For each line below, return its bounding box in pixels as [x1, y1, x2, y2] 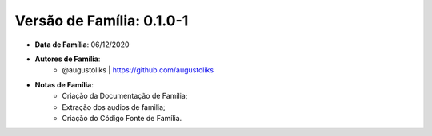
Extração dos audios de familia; [62, 102, 166, 111]
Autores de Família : [34, 54, 101, 64]
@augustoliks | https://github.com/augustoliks [62, 65, 214, 75]
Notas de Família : [34, 80, 94, 89]
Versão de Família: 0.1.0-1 [14, 12, 189, 29]
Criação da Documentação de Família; [62, 91, 188, 101]
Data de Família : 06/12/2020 [34, 40, 130, 49]
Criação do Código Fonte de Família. [62, 113, 182, 122]
